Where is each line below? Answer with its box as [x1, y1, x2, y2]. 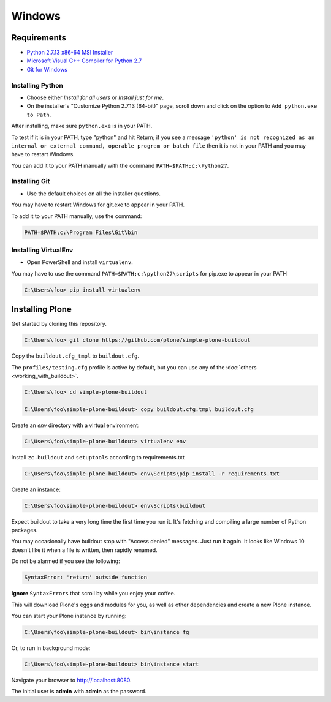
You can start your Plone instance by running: [11, 612, 127, 619]
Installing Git [11, 177, 50, 186]
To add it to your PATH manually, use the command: [11, 212, 142, 220]
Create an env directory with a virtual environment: [11, 421, 140, 429]
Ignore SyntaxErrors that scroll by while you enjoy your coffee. [11, 590, 176, 597]
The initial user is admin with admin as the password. [11, 688, 147, 695]
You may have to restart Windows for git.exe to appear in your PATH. [11, 201, 185, 208]
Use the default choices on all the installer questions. [26, 190, 161, 197]
